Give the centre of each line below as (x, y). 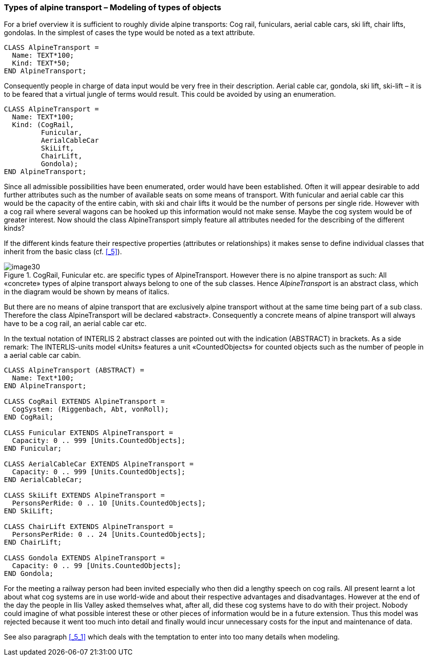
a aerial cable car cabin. (43, 355)
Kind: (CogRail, (43, 125)
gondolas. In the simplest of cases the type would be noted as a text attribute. (129, 33)
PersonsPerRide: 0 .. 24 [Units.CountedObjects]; (109, 535)
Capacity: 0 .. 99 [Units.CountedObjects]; (97, 566)
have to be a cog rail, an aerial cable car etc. (75, 324)
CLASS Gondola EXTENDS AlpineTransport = (84, 558)
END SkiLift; (29, 511)
